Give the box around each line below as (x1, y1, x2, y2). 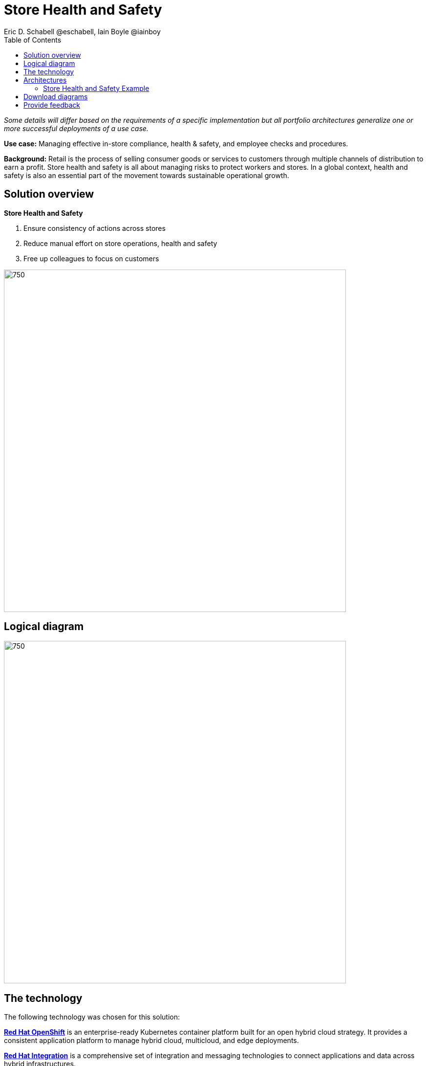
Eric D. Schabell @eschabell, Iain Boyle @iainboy (4, 27, 161, 36)
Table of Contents (4, 35, 62, 44)
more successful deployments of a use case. (4, 124, 149, 133)
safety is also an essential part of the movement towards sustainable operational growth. (4, 171, 289, 180)
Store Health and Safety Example (43, 84, 149, 92)
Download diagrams (23, 92, 88, 101)
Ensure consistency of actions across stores (23, 224, 166, 232)
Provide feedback (23, 100, 80, 109)
